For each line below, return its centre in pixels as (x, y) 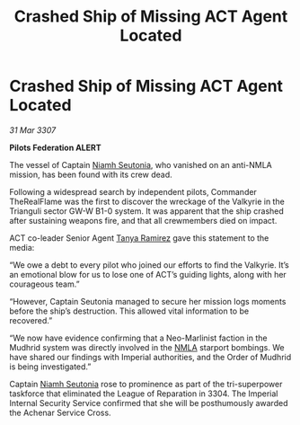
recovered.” (31, 320)
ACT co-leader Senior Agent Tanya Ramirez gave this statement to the (139, 238)
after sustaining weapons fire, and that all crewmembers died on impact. (143, 220)
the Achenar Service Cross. (60, 412)
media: (22, 247)
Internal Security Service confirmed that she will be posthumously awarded (149, 403)
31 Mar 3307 (33, 130)
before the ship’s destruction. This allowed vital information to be (129, 311)
